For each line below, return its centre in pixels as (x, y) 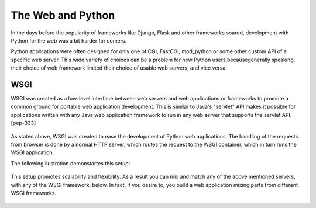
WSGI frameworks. (34, 193)
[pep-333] (23, 123)
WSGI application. (32, 152)
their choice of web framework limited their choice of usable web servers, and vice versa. (119, 68)
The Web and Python (63, 15)
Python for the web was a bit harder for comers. (69, 40)
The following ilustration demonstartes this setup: (71, 163)
